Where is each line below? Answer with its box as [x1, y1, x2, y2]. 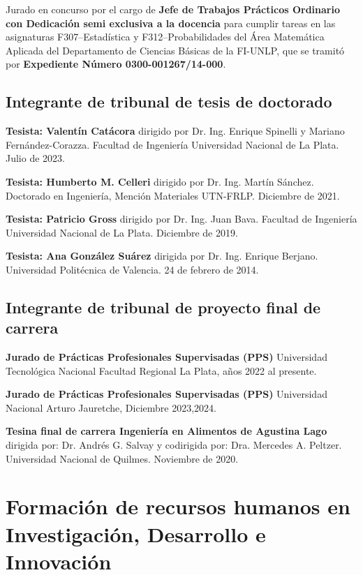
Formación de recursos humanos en [6, 492, 350, 521]
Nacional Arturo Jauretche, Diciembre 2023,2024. [6, 400, 216, 415]
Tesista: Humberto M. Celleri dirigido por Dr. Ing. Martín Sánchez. [6, 174, 314, 188]
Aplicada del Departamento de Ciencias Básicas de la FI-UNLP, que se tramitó [6, 43, 345, 57]
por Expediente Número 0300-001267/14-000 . [6, 57, 226, 71]
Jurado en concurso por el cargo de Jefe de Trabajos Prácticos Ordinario [6, 2, 340, 16]
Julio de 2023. [6, 151, 65, 165]
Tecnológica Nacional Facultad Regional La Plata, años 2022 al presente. [6, 363, 317, 378]
